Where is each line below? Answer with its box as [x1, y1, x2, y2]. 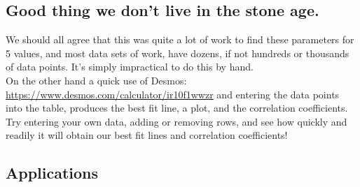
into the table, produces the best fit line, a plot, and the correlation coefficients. [6, 100, 348, 115]
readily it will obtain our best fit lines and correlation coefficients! [6, 128, 288, 142]
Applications [6, 162, 99, 184]
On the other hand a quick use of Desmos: [6, 73, 187, 87]
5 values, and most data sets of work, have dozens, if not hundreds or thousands [6, 45, 349, 60]
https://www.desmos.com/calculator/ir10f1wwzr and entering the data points [6, 87, 340, 101]
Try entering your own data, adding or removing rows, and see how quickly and [6, 114, 347, 128]
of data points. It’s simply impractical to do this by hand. [6, 59, 254, 74]
